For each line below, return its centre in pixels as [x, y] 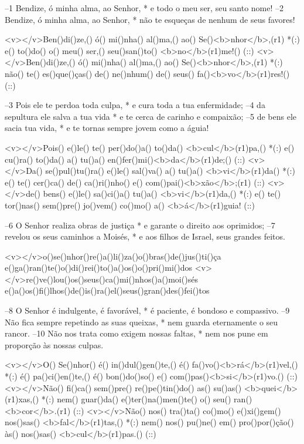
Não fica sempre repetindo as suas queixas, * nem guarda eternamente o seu [141, 322]
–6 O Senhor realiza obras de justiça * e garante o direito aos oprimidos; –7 [140, 225]
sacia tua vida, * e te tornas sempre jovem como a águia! [107, 128]
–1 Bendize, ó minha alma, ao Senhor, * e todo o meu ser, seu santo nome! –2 [144, 8]
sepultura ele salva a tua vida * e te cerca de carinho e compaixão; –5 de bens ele [151, 116]
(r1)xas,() [22, 399]
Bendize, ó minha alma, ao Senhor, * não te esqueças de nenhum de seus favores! [150, 19]
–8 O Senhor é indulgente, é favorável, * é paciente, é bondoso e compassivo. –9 [147, 310]
